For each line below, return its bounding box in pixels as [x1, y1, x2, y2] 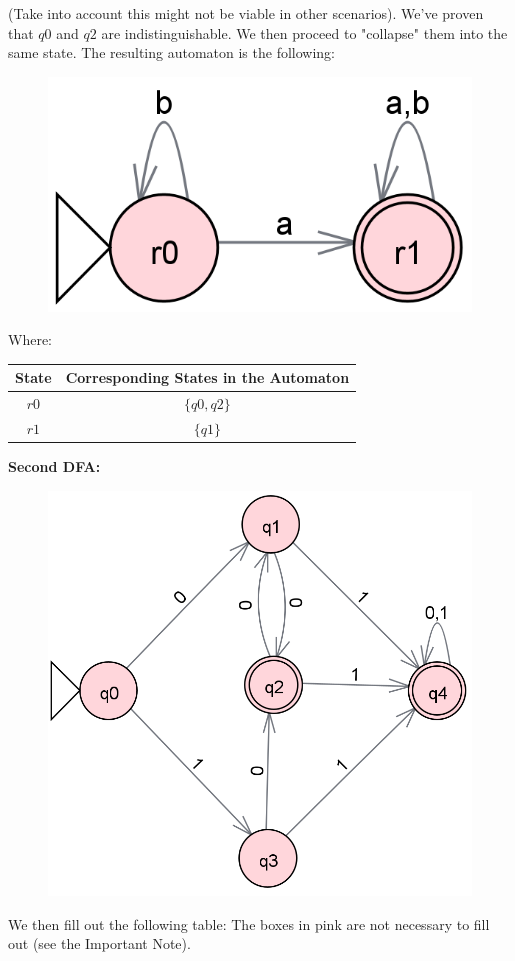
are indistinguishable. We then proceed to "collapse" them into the [101, 22, 508, 43]
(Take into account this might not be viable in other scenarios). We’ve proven [8, 3, 484, 23]
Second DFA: [8, 456, 101, 477]
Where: [8, 329, 52, 350]
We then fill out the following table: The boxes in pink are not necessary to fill [8, 913, 490, 934]
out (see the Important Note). [8, 933, 191, 954]
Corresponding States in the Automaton [65, 367, 350, 388]
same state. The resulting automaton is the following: [8, 42, 335, 63]
